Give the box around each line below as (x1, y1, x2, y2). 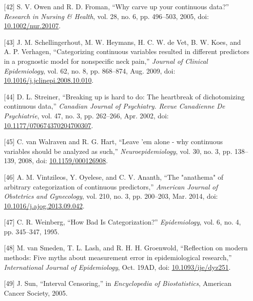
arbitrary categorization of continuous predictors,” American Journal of (4, 181, 218, 191)
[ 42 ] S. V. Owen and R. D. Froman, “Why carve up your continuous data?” (4, 1, 229, 11)
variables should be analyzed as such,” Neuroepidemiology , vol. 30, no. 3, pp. (4, 146, 233, 156)
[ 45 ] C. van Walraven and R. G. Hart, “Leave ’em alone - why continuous (4, 136, 223, 147)
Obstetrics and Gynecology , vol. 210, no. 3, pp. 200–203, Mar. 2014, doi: (4, 191, 218, 201)
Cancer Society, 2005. (4, 287, 68, 298)
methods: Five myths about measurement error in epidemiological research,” (4, 252, 232, 263)
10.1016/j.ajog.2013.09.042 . (4, 200, 85, 210)
